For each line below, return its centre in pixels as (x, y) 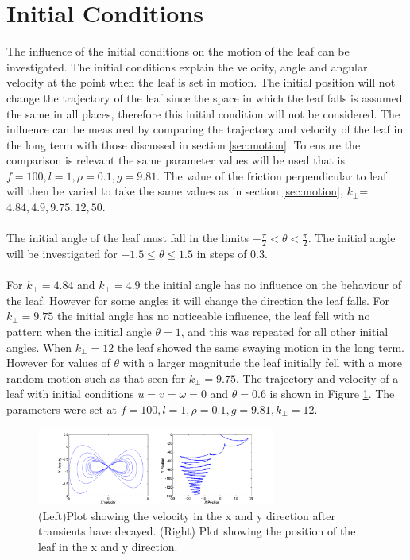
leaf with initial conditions (70, 394)
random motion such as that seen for (96, 378)
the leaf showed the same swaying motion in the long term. (261, 347)
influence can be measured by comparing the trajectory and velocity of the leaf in (205, 129)
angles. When (39, 347)
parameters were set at (62, 409)
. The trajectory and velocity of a (317, 378)
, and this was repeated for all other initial (284, 332)
